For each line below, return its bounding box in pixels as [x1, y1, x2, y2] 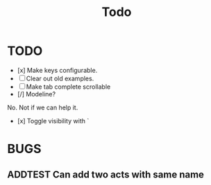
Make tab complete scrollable [26, 82, 111, 91]
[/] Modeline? [17, 89, 56, 98]
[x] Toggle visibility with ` [17, 116, 90, 125]
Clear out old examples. [26, 74, 94, 82]
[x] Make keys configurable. [17, 66, 98, 74]
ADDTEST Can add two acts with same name [7, 168, 205, 180]
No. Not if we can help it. [7, 103, 78, 112]
